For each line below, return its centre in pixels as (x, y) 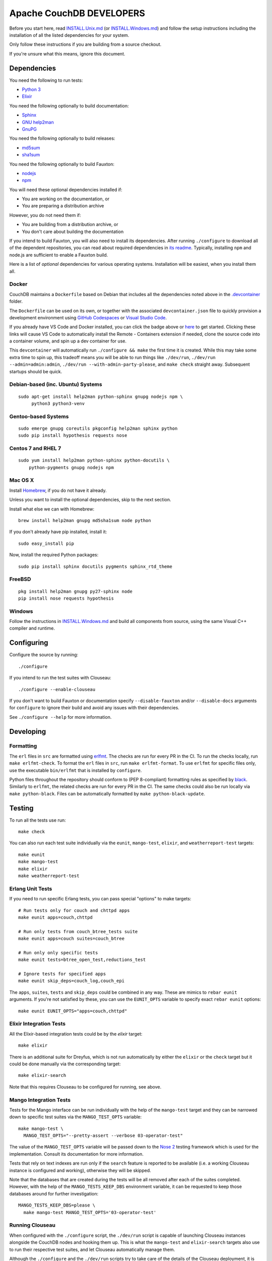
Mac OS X (22, 480)
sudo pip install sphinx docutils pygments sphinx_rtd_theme (95, 566)
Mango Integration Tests (40, 1100)
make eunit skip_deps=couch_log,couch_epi (72, 981)
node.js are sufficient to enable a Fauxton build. (59, 255)
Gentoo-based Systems (39, 416)
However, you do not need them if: (45, 215)
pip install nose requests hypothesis (66, 598)
